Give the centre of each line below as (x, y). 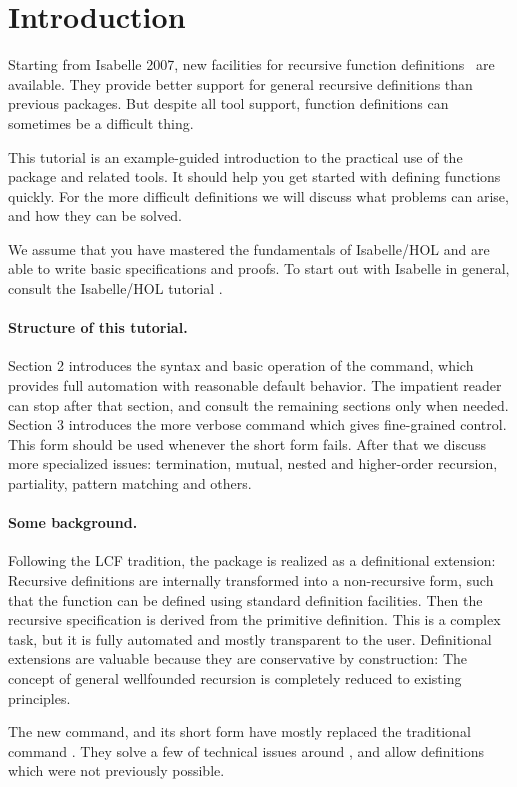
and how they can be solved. (95, 215)
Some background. (73, 522)
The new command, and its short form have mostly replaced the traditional (239, 731)
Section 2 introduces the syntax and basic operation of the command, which (241, 365)
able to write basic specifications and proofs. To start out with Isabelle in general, (259, 268)
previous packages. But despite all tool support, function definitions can (228, 103)
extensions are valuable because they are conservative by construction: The (238, 658)
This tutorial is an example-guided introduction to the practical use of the (235, 156)
